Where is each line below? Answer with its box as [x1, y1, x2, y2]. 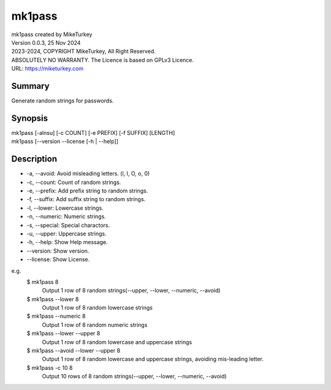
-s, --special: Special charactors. [26, 221, 110, 229]
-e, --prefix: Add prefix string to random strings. [26, 187, 148, 194]
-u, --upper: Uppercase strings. [26, 230, 107, 237]
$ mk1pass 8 [26, 278, 59, 285]
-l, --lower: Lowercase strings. [26, 204, 104, 212]
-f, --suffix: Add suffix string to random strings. [26, 196, 146, 203]
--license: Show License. [26, 256, 90, 263]
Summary [11, 80, 50, 91]
